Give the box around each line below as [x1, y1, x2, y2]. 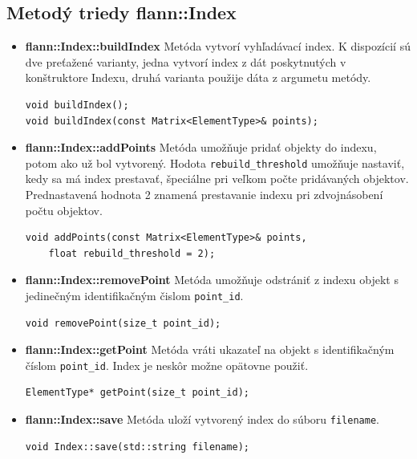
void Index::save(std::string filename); [25, 441, 249, 453]
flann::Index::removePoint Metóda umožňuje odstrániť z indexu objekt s [25, 271, 399, 288]
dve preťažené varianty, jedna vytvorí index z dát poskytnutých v [25, 53, 346, 70]
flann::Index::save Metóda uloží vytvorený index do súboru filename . [25, 411, 379, 428]
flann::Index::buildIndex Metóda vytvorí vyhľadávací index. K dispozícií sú [25, 38, 411, 55]
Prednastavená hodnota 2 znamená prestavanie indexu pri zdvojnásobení [25, 186, 383, 203]
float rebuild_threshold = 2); [48, 247, 216, 259]
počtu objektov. [25, 201, 103, 218]
